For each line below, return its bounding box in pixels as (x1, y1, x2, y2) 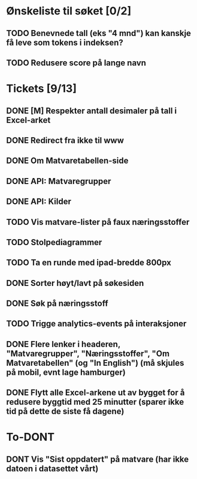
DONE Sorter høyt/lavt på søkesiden (6, 278, 144, 288)
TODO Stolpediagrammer (6, 237, 102, 247)
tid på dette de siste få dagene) (6, 406, 125, 417)
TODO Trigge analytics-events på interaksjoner (6, 319, 187, 329)
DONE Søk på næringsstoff (6, 299, 109, 309)
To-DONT (6, 430, 55, 444)
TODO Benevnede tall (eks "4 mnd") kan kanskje (6, 28, 192, 38)
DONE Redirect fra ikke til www (6, 135, 125, 145)
